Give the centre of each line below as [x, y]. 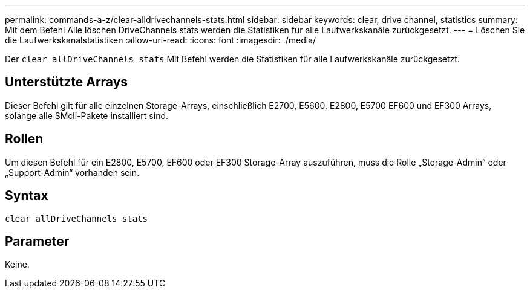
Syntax [27, 196]
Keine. [17, 265]
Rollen [24, 139]
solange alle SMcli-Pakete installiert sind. [87, 115]
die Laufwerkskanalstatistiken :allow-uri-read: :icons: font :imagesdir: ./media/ [161, 40]
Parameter [37, 241]
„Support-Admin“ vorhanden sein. [72, 172]
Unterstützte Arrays [67, 82]
